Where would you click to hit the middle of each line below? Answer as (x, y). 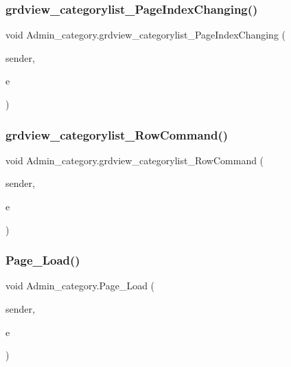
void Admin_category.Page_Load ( (80, 286)
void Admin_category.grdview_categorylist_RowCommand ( (135, 160)
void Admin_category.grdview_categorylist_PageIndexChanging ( (145, 35)
